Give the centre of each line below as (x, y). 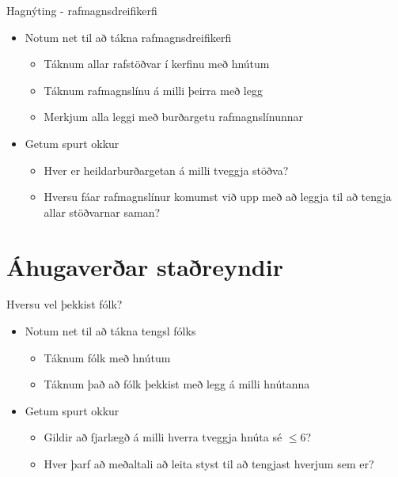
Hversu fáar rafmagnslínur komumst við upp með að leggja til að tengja (218, 197)
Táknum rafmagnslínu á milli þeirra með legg (153, 90)
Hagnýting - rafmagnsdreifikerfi (82, 10)
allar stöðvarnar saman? (102, 212)
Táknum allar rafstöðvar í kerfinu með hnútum (157, 64)
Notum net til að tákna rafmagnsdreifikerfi (128, 37)
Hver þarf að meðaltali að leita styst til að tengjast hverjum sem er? (209, 464)
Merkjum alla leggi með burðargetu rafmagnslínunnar (173, 117)
